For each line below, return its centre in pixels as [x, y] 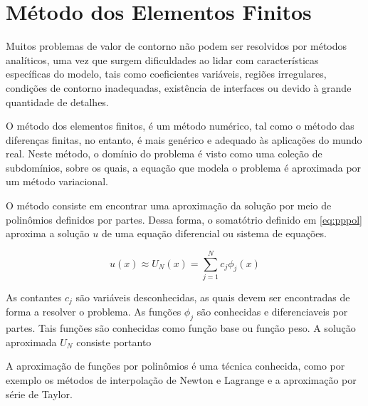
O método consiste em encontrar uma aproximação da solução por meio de [169, 205]
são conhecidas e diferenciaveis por [272, 312]
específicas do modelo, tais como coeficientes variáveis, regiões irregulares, [166, 74]
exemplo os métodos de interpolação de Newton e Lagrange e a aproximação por [181, 380]
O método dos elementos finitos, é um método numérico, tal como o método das [180, 126]
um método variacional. [57, 181]
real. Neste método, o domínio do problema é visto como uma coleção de [164, 153]
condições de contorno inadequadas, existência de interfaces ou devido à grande [179, 87]
